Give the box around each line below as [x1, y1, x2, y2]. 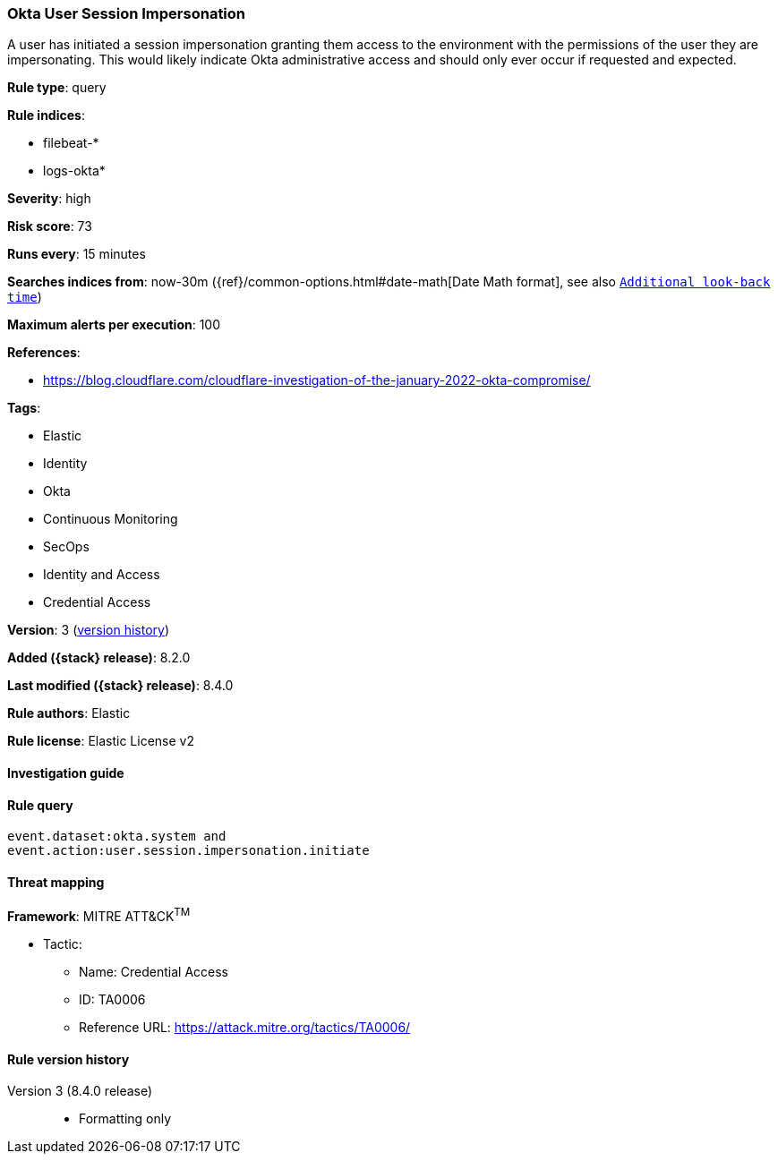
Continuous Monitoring [43, 511, 178, 527]
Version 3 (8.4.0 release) [7, 1083, 153, 1099]
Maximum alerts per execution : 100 [7, 317, 221, 333]
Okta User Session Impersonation [7, 4, 246, 22]
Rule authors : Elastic [7, 705, 131, 721]
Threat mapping [7, 874, 105, 890]
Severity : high [7, 191, 91, 207]
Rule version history [7, 1051, 130, 1067]
